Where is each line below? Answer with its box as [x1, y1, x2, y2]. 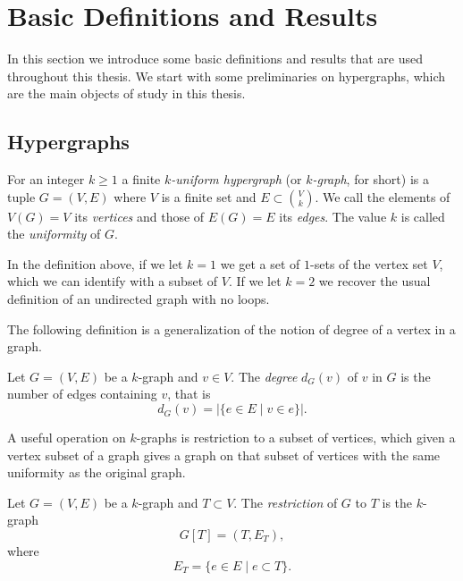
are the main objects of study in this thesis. [7, 84, 246, 103]
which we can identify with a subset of [7, 272, 218, 290]
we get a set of [220, 254, 300, 273]
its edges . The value [279, 206, 387, 225]
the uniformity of [7, 224, 101, 243]
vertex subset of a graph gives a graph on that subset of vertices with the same [7, 445, 441, 464]
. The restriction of [233, 493, 338, 511]
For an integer [7, 170, 85, 189]
